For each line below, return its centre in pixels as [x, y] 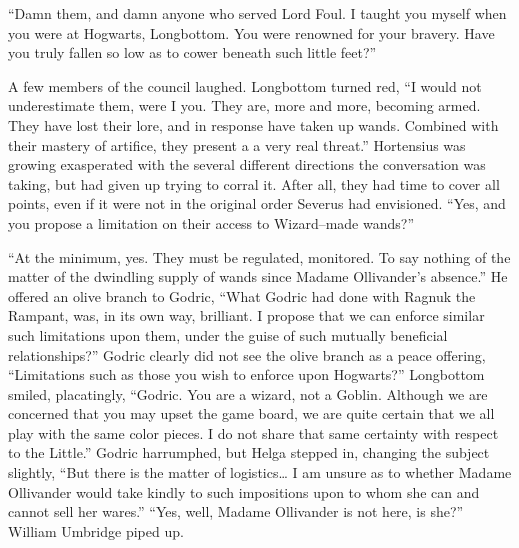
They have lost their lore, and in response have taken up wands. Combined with [253, 124]
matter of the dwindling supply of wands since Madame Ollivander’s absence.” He [258, 276]
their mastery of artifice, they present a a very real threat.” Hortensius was [237, 144]
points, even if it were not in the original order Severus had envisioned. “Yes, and [257, 203]
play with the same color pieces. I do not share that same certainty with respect [253, 432]
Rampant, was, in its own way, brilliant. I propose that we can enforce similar [246, 315]
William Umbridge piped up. [96, 530]
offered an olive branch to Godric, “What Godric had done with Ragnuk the [242, 295]
